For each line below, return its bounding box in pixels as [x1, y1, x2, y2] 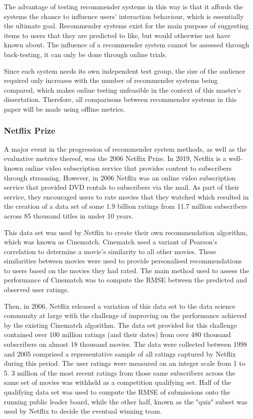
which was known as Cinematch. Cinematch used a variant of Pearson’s [4, 237, 217, 247]
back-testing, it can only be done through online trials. [4, 49, 167, 59]
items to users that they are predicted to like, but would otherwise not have [4, 30, 231, 40]
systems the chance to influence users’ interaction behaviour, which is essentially [4, 11, 244, 21]
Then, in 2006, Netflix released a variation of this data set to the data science [4, 300, 235, 311]
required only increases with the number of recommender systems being [4, 75, 218, 85]
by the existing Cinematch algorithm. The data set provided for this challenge [4, 319, 237, 330]
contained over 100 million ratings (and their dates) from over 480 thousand [4, 329, 231, 339]
